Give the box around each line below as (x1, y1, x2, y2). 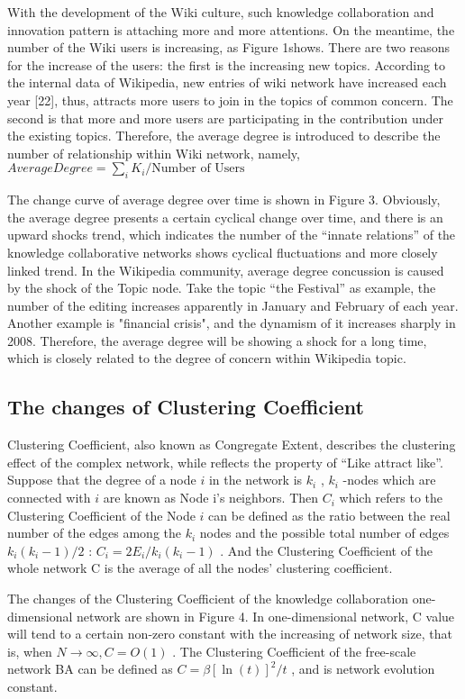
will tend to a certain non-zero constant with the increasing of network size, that (7, 624, 452, 643)
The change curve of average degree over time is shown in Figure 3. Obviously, (7, 190, 441, 209)
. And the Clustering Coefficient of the (220, 540, 433, 559)
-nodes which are (342, 470, 436, 489)
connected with (7, 488, 91, 507)
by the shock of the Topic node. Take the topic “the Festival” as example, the (7, 278, 436, 297)
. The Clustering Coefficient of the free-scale (172, 641, 416, 660)
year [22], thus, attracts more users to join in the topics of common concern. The (7, 90, 453, 109)
